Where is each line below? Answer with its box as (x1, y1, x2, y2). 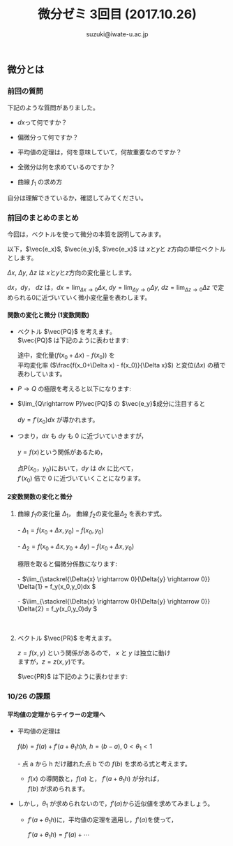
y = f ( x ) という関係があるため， (17, 448, 107, 456)
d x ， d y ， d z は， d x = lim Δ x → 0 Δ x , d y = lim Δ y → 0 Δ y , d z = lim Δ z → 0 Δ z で (7, 284, 218, 293)
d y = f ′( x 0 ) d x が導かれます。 (17, 416, 99, 425)
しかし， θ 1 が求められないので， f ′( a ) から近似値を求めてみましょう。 (17, 799, 214, 809)
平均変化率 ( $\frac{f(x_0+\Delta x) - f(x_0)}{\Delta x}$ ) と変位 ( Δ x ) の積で (17, 361, 226, 370)
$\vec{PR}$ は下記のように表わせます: (17, 672, 128, 681)
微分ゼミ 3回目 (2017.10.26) (38, 6, 197, 22)
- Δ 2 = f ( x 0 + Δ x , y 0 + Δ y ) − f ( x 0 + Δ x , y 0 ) (17, 542, 135, 553)
